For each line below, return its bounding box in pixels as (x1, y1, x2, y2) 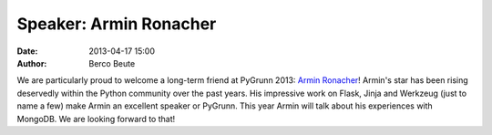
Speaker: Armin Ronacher (16, 14, 217, 34)
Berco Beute (88, 57, 136, 68)
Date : (16, 46, 38, 57)
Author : (16, 57, 47, 68)
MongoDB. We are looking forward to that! (16, 113, 176, 124)
